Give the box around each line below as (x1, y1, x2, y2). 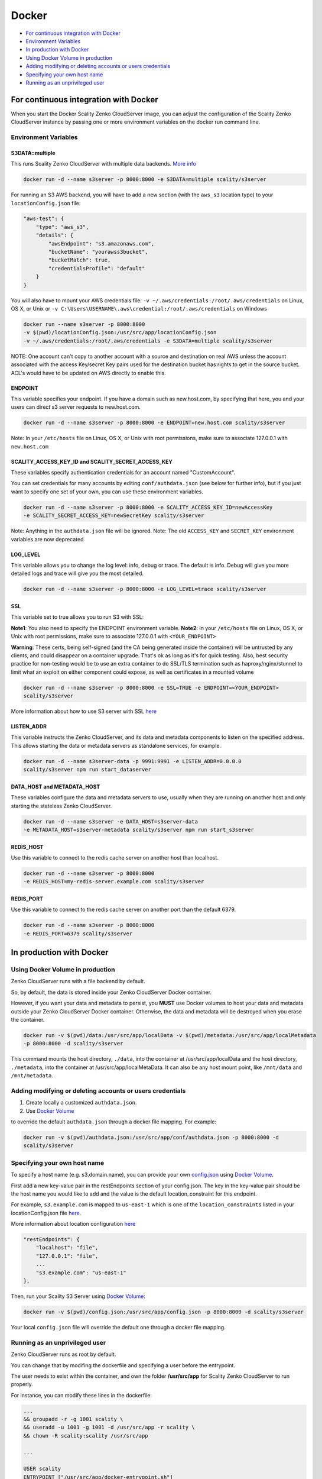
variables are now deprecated (11, 535, 84, 542)
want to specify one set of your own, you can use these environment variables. (11, 488, 204, 495)
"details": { (35, 232, 74, 239)
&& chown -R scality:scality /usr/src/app (23, 1432, 148, 1439)
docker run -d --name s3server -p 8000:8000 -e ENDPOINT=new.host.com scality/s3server (23, 419, 285, 426)
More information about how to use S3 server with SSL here (11, 708, 157, 715)
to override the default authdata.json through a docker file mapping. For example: (11, 1118, 217, 1125)
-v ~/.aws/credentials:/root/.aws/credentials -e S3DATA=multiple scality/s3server (23, 337, 273, 344)
